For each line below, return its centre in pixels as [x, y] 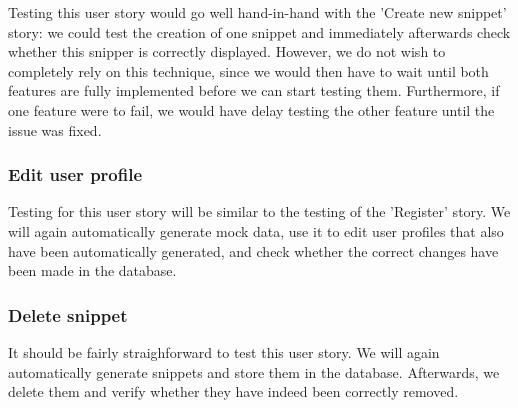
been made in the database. [92, 270]
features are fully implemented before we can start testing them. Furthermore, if [254, 90]
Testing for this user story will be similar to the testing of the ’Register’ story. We [259, 211]
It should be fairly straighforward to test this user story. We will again [224, 351]
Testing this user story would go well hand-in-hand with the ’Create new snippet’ [257, 12]
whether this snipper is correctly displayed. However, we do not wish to [227, 51]
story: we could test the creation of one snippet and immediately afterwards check [259, 31]
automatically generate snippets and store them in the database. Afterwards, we [254, 371]
